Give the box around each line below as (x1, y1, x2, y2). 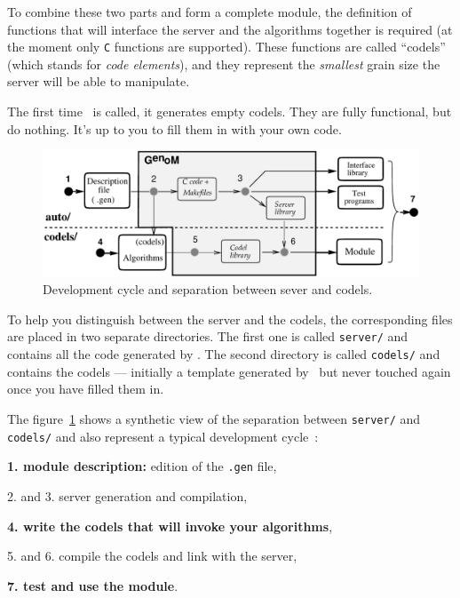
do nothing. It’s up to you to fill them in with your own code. (7, 119, 342, 138)
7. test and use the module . (7, 576, 178, 594)
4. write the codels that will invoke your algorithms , (7, 516, 333, 535)
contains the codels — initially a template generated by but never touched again (7, 362, 451, 380)
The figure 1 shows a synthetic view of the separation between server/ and (7, 409, 421, 427)
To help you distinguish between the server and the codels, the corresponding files (7, 309, 453, 328)
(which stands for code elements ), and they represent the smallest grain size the (7, 54, 440, 73)
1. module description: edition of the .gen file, (7, 457, 277, 475)
